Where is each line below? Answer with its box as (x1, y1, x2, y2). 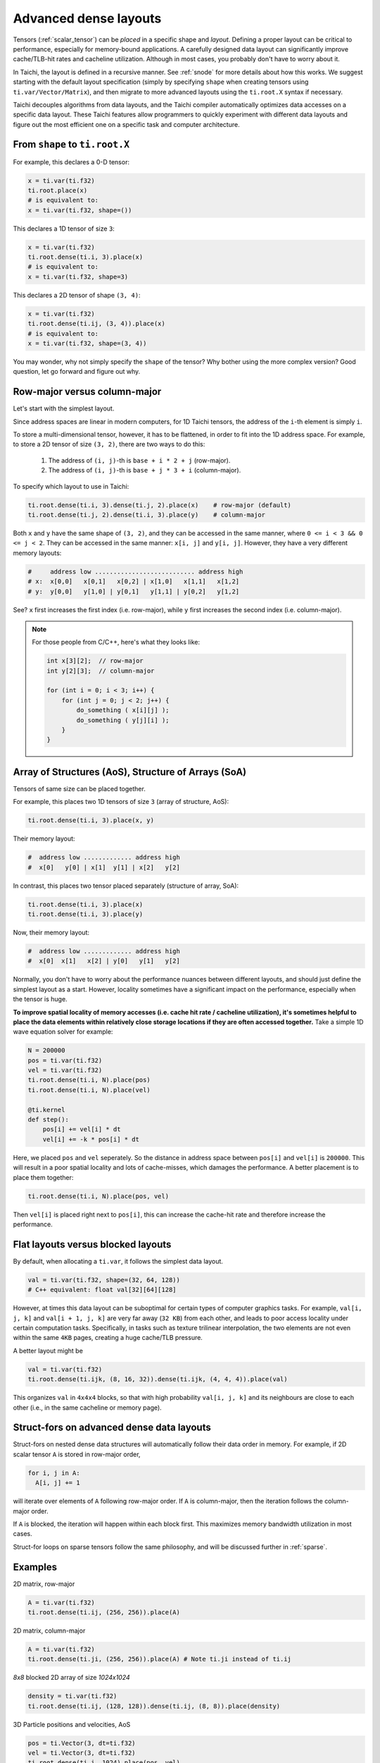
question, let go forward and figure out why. (13, 367, 141, 376)
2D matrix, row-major (13, 1580, 75, 1588)
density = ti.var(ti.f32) (27, 1692, 118, 1700)
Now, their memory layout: (13, 928, 90, 937)
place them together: (13, 1173, 74, 1181)
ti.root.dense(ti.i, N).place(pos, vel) (27, 1192, 169, 1200)
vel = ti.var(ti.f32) (27, 1066, 103, 1075)
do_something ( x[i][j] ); (76, 706, 170, 714)
